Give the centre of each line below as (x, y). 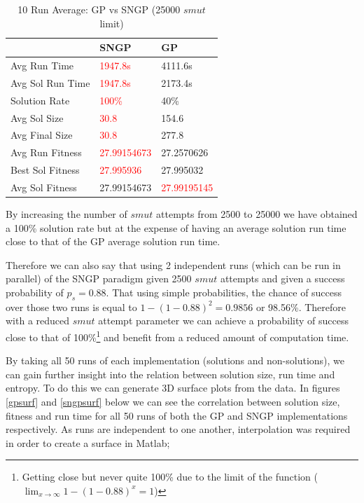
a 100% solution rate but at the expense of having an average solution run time (176, 227)
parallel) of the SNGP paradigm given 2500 (99, 278)
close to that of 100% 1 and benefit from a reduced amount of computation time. (177, 336)
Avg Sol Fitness (44, 187)
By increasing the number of (66, 214)
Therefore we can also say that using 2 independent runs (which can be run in (173, 264)
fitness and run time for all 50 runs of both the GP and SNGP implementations (177, 415)
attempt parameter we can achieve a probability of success (224, 321)
